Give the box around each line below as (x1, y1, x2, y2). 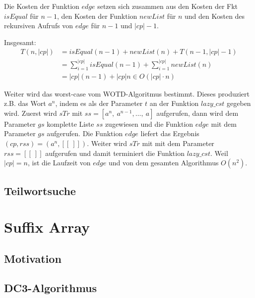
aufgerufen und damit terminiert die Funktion (45, 148, 185, 158)
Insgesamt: (4, 37, 36, 47)
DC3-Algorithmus (4, 280, 97, 295)
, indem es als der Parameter (55, 98, 143, 108)
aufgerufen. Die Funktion (47, 128, 123, 139)
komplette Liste (47, 118, 94, 129)
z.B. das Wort (4, 98, 46, 108)
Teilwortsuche (4, 183, 76, 198)
